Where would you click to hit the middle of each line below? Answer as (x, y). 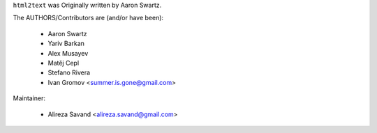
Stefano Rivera (69, 72)
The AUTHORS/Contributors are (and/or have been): (88, 18)
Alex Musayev (68, 53)
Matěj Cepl (64, 63)
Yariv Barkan (66, 44)
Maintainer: (29, 98)
